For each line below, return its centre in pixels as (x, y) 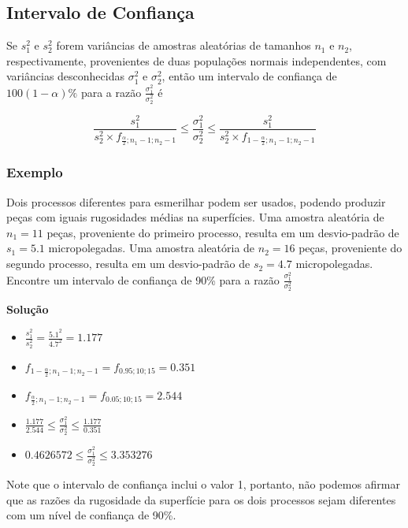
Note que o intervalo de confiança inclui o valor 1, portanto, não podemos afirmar (204, 484)
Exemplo (35, 172)
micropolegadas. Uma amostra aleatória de (152, 248)
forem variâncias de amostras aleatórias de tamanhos (184, 45)
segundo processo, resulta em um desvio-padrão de (128, 264)
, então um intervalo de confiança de (249, 76)
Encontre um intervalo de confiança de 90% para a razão (143, 279)
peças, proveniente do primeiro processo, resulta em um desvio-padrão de (223, 232)
